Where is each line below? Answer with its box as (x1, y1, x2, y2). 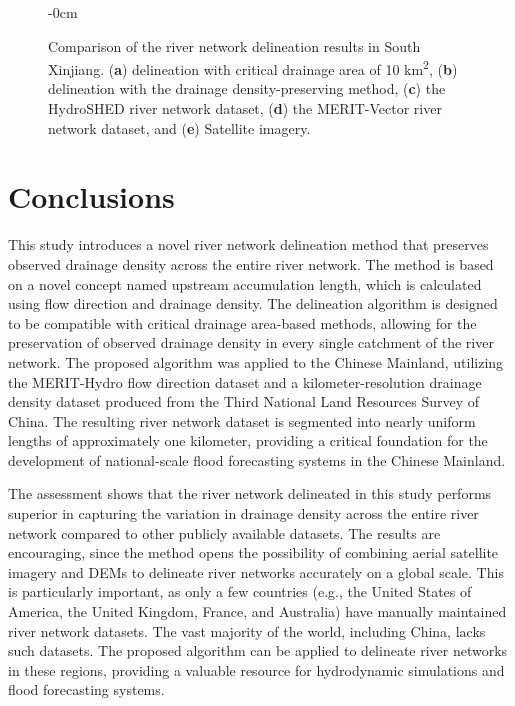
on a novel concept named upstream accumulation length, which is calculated (8, 273, 482, 294)
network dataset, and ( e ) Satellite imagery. (48, 117, 311, 138)
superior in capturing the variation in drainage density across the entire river (8, 503, 479, 524)
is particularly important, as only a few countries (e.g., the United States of (8, 581, 472, 602)
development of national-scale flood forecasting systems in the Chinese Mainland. (8, 449, 506, 470)
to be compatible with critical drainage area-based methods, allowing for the (8, 312, 477, 333)
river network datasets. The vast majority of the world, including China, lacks (8, 620, 486, 641)
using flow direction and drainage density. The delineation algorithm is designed (8, 293, 498, 314)
